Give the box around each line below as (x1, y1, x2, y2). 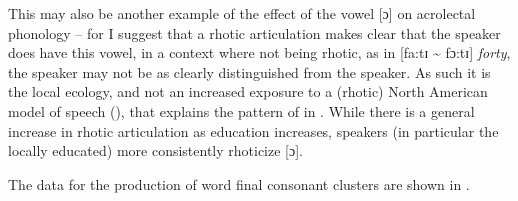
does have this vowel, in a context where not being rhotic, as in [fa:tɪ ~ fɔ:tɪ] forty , (8, 42, 511, 63)
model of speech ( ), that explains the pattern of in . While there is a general (8, 100, 475, 121)
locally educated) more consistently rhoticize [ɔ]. (8, 140, 303, 161)
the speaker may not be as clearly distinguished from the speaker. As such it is (8, 61, 491, 82)
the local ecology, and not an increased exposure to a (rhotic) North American (8, 81, 488, 102)
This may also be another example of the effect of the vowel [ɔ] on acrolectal (8, 3, 476, 23)
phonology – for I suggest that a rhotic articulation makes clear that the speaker (8, 22, 501, 43)
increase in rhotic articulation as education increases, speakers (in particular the (8, 120, 499, 141)
